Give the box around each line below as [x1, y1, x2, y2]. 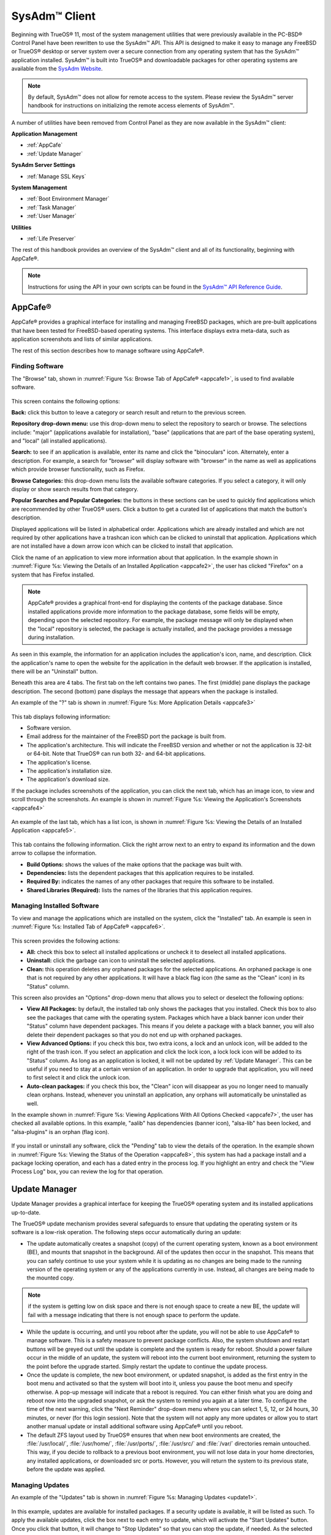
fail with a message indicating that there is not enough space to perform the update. [28, 1311, 240, 1318]
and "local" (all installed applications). [11, 437, 107, 445]
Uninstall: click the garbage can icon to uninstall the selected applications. [26, 957, 216, 964]
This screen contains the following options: [11, 397, 120, 405]
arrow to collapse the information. [11, 849, 97, 857]
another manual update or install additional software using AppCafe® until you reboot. [26, 1423, 243, 1430]
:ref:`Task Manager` [26, 203, 77, 211]
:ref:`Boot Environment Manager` [26, 195, 110, 203]
